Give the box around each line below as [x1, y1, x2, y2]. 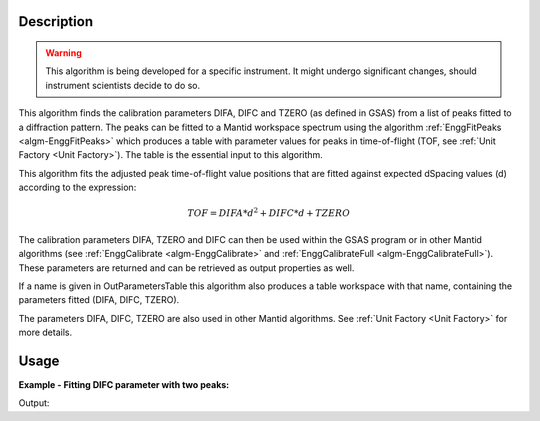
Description [18, 13, 94, 30]
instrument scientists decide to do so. [45, 79, 201, 91]
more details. [18, 326, 73, 339]
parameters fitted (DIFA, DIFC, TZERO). [18, 294, 180, 306]
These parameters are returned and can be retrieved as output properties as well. [18, 261, 355, 274]
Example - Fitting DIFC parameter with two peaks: [18, 378, 230, 390]
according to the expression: [18, 181, 137, 194]
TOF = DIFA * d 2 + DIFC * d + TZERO [187, 206, 350, 219]
